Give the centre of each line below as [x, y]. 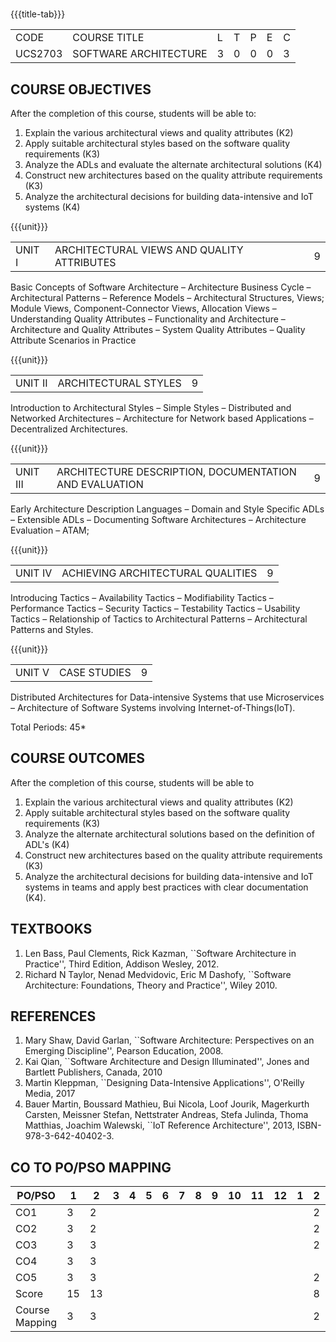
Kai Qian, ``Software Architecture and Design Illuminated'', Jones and [167, 1062]
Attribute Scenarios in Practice [73, 340]
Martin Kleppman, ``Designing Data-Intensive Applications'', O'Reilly [164, 1083]
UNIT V [32, 672]
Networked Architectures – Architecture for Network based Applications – [162, 418]
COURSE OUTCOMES [78, 758]
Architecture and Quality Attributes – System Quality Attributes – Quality [158, 329]
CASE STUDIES [95, 672]
